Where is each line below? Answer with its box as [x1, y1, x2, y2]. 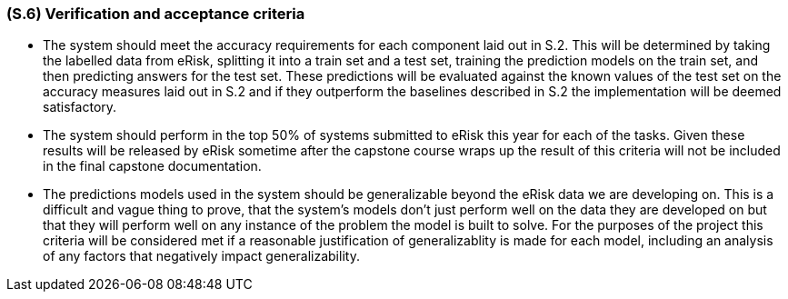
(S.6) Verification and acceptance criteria [6, 5, 305, 23]
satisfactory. [43, 99, 117, 115]
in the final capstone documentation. [43, 158, 262, 174]
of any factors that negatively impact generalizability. [43, 248, 360, 264]
